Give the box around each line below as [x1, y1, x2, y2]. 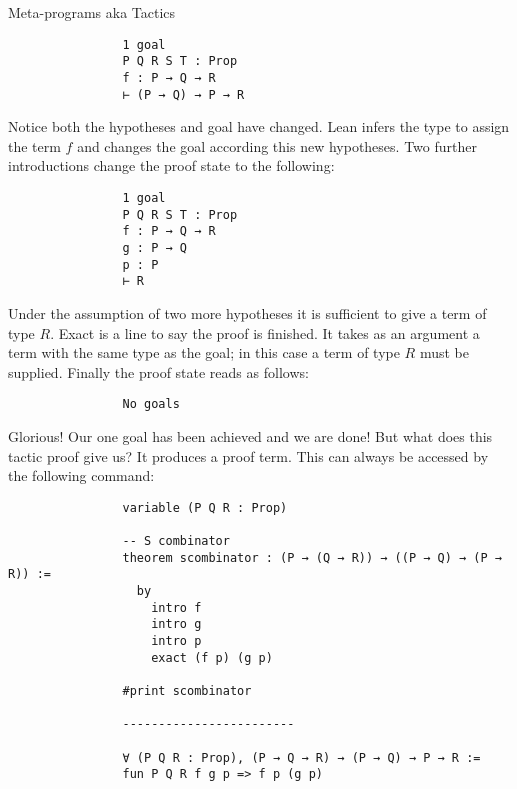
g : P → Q [122, 240, 187, 255]
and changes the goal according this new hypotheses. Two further [77, 135, 477, 156]
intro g [151, 617, 202, 632]
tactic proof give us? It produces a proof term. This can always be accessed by [8, 445, 489, 466]
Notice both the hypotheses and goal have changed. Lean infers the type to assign [8, 116, 510, 137]
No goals [122, 397, 180, 412]
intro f [151, 600, 202, 615]
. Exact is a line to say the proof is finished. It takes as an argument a [50, 322, 480, 343]
